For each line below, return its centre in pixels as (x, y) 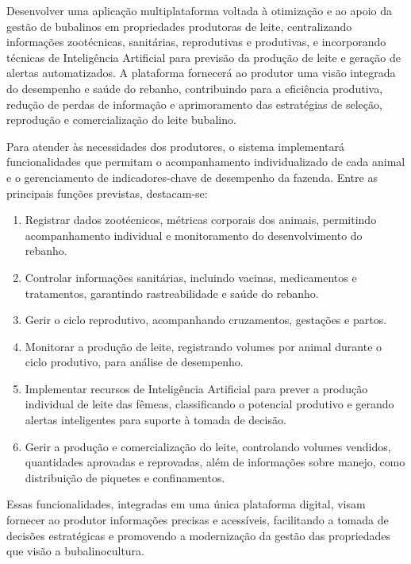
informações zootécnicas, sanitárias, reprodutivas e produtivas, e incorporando (196, 42)
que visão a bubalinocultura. (75, 551)
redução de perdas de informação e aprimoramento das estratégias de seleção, (194, 104)
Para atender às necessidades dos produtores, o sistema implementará (176, 146)
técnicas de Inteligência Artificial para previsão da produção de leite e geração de (204, 57)
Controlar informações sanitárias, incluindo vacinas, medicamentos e (191, 277)
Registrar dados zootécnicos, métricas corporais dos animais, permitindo (201, 220)
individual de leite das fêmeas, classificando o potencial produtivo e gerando (209, 404)
